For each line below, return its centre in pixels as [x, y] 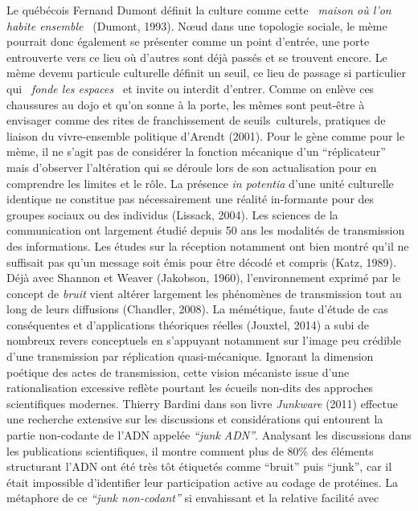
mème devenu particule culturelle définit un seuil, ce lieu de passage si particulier [207, 73]
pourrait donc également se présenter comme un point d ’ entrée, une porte [188, 41]
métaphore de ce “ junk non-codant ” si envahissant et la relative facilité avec [193, 498]
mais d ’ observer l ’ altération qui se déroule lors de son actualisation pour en [192, 167]
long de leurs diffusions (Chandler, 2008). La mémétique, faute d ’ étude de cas [197, 309]
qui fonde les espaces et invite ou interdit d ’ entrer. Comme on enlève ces [191, 88]
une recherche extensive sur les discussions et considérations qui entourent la [195, 419]
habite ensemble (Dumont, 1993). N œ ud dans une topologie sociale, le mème [197, 25]
